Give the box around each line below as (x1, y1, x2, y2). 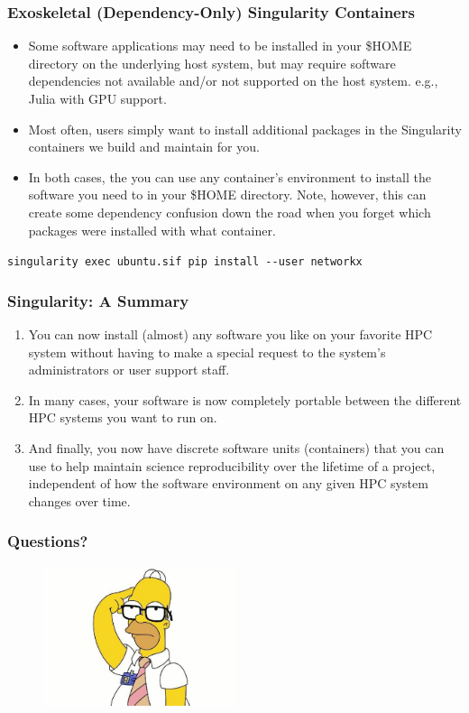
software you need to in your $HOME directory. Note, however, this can (28, 185, 427, 204)
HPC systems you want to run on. (28, 408, 217, 427)
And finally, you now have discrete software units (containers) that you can (28, 439, 445, 457)
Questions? (7, 530, 88, 552)
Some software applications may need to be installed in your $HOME (28, 36, 412, 55)
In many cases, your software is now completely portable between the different (28, 390, 462, 409)
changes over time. (28, 491, 131, 510)
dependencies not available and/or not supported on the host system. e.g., (28, 71, 438, 90)
